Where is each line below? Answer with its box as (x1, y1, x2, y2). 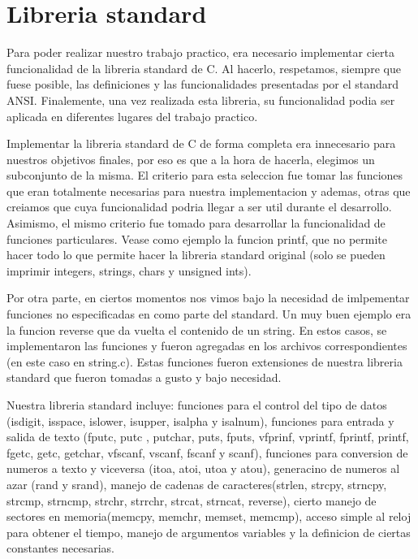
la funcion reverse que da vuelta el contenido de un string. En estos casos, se (6, 321, 387, 338)
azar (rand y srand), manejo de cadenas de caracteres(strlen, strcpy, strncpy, (6, 475, 387, 492)
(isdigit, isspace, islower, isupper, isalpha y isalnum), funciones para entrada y (6, 412, 394, 429)
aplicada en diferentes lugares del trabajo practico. (6, 107, 258, 124)
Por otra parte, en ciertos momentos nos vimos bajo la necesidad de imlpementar (6, 289, 410, 306)
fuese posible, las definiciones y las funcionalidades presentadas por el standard (6, 76, 399, 93)
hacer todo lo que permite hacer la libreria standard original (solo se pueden (6, 246, 386, 263)
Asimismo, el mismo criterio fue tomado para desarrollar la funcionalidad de (6, 214, 386, 232)
